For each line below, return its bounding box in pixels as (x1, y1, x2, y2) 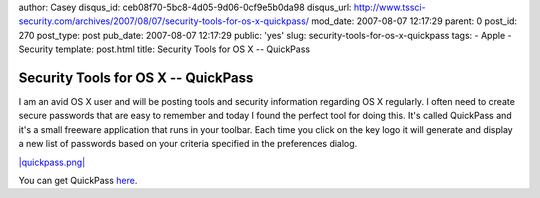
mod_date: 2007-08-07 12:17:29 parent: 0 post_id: (311, 15, 518, 27)
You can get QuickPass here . (18, 175, 138, 187)
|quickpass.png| (18, 156, 86, 168)
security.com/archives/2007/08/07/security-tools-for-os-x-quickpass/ (18, 15, 310, 27)
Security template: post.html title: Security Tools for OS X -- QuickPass (18, 43, 310, 55)
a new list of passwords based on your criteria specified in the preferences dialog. (18, 138, 358, 150)
